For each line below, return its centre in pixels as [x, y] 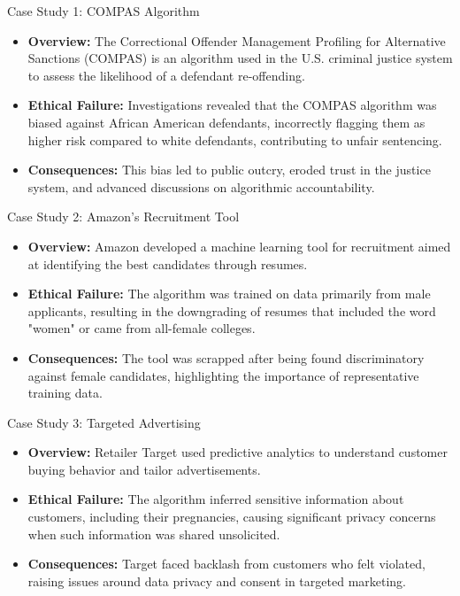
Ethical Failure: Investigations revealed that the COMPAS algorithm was [232, 105]
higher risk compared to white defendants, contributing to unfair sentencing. [235, 139]
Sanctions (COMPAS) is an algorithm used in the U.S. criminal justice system [240, 58]
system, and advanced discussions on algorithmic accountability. [201, 186]
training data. [65, 393]
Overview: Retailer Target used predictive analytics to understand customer [238, 452]
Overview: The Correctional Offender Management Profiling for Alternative [237, 40]
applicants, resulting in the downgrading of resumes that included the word [232, 310]
